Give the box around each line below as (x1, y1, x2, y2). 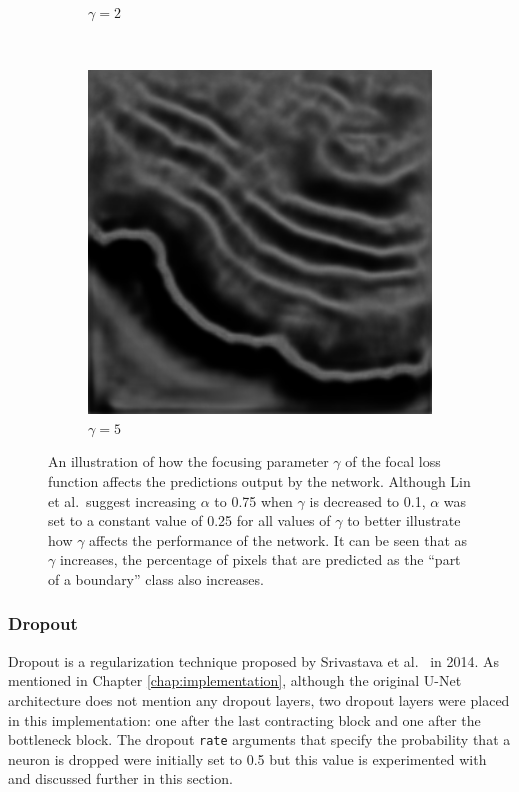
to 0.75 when (214, 490, 293, 511)
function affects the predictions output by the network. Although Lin (48, 470, 471, 491)
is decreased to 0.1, (309, 490, 426, 511)
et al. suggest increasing (48, 490, 197, 511)
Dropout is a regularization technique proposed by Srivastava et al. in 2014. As (8, 650, 500, 671)
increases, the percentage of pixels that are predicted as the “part (59, 549, 461, 570)
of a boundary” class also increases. (48, 568, 264, 589)
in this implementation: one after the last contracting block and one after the (8, 709, 481, 730)
